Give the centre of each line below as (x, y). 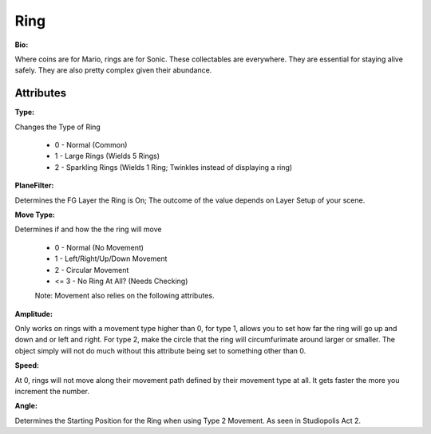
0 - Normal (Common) (91, 145)
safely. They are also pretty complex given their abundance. (113, 70)
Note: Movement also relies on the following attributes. (125, 296)
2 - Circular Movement (92, 270)
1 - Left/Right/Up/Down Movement (111, 258)
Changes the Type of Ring (58, 127)
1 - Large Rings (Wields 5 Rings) (107, 156)
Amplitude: (34, 314)
